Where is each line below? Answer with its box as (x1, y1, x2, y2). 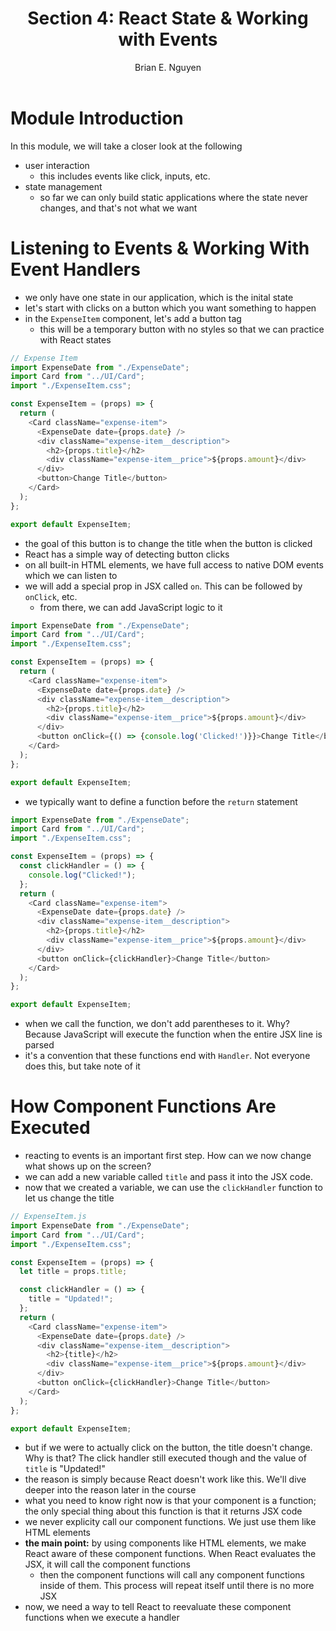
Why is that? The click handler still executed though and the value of (24, 1452, 307, 1464)
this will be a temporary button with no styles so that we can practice (39, 323, 325, 335)
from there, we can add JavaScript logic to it (39, 601, 223, 613)
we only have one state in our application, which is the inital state (24, 291, 294, 303)
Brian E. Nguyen (134, 61, 202, 73)
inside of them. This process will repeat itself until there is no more (39, 1580, 315, 1592)
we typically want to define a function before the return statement (24, 795, 298, 807)
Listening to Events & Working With (10, 237, 310, 259)
